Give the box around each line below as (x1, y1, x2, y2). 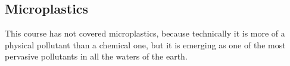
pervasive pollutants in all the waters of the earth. (5, 50, 188, 62)
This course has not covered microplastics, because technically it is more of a (5, 27, 285, 39)
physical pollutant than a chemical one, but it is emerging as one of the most (5, 38, 286, 51)
